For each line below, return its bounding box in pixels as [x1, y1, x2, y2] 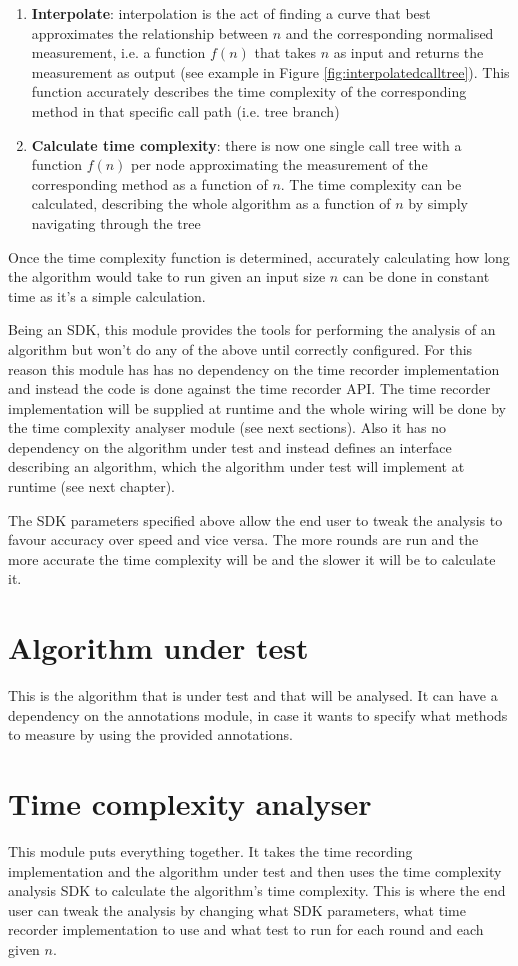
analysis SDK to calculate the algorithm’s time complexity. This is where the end [8, 880, 506, 901]
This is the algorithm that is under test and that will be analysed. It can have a [8, 685, 498, 706]
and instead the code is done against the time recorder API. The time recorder [8, 378, 491, 399]
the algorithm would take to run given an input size [8, 266, 326, 287]
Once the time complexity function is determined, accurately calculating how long [8, 246, 510, 267]
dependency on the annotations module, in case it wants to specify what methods [8, 704, 508, 725]
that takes [254, 42, 316, 63]
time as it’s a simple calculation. [8, 285, 206, 306]
